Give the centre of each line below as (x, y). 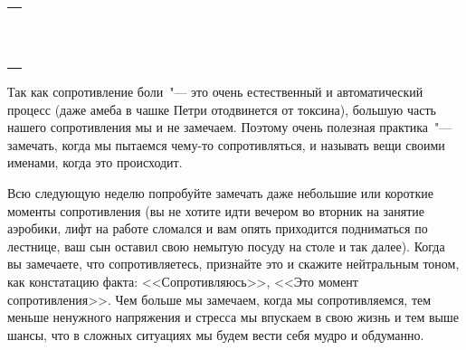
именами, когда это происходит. (95, 162)
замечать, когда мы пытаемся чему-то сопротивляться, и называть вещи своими (226, 144)
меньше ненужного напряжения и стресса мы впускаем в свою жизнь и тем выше (233, 317)
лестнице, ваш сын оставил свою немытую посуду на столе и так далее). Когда (226, 246)
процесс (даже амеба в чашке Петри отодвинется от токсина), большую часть (222, 109)
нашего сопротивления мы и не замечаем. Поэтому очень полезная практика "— (230, 127)
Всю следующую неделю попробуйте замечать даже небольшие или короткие (220, 192)
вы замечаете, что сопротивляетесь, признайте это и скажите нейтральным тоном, (233, 264)
